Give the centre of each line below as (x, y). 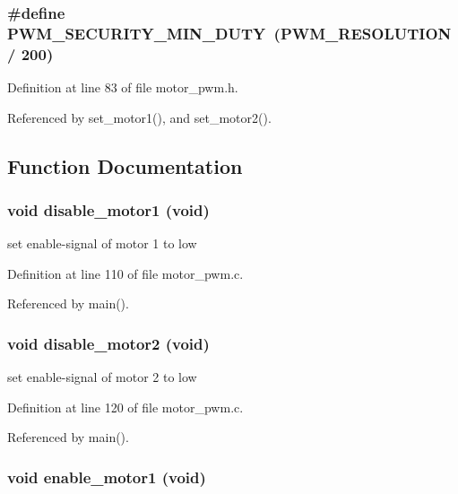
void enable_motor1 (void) (107, 477)
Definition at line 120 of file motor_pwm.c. (125, 407)
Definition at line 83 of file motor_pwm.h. (123, 87)
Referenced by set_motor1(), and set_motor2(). (139, 117)
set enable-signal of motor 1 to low (102, 243)
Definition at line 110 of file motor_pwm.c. (125, 273)
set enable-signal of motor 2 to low (102, 377)
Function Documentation (125, 165)
